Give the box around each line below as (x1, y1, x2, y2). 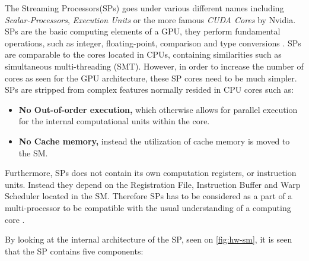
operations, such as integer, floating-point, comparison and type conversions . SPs (5, 36, 301, 49)
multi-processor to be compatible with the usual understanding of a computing (5, 201, 291, 213)
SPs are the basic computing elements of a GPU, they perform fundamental (5, 25, 281, 37)
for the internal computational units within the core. (18, 115, 210, 127)
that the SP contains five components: (5, 244, 144, 257)
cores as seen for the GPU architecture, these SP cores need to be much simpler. (5, 71, 297, 84)
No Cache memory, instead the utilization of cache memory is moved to (18, 134, 290, 147)
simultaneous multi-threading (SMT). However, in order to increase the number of (5, 59, 304, 72)
